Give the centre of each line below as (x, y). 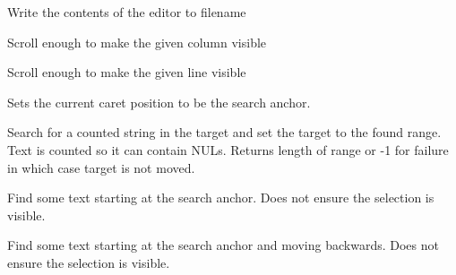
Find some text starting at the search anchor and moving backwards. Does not (223, 245)
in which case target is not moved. (101, 167)
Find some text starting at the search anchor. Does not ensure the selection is (221, 198)
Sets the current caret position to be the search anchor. (159, 102)
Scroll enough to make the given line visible (127, 72)
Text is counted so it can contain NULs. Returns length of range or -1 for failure (228, 149)
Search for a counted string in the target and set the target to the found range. (224, 132)
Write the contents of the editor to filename (127, 12)
